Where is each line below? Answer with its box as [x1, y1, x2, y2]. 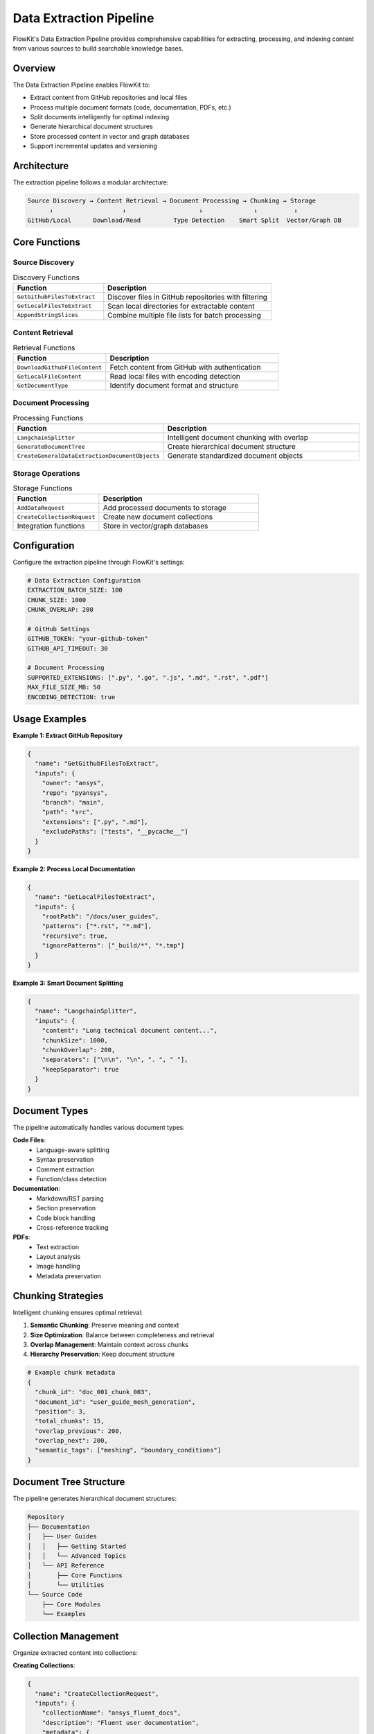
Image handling [36, 1262, 81, 1271]
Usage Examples [12, 713, 87, 725]
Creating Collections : [12, 1661, 75, 1669]
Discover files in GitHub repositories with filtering [107, 292, 268, 302]
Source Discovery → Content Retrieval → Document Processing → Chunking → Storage [27, 197, 317, 205]
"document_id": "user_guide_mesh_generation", [35, 1398, 196, 1406]
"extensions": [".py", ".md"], [42, 818, 148, 825]
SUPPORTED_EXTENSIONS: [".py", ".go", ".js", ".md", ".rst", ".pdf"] [27, 673, 269, 681]
